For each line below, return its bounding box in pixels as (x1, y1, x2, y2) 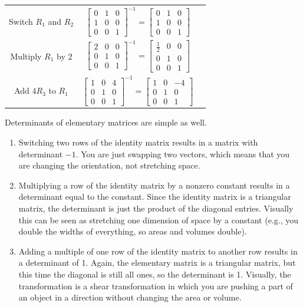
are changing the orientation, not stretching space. (18, 159, 200, 171)
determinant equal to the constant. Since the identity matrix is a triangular (18, 190, 291, 203)
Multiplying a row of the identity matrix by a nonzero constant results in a (18, 179, 290, 191)
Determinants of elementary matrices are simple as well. (5, 116, 207, 128)
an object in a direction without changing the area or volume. (18, 291, 242, 303)
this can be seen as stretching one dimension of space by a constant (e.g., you (18, 213, 298, 226)
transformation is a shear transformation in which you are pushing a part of (18, 279, 293, 292)
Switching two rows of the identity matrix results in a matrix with (18, 136, 258, 148)
